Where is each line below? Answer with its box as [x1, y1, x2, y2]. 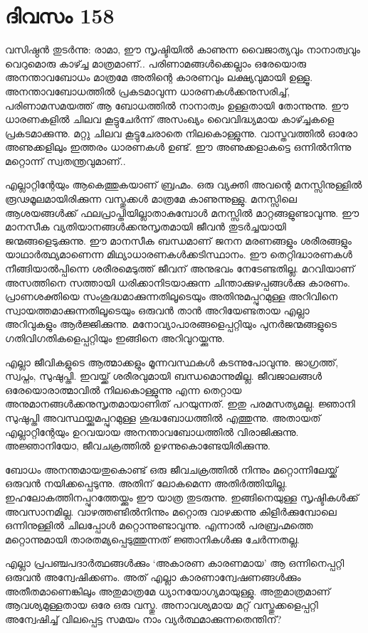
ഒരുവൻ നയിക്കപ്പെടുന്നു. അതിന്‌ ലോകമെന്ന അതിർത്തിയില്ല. [5, 476, 288, 491]
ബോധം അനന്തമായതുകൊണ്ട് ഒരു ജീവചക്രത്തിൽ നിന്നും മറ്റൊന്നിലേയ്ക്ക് [5, 462, 338, 477]
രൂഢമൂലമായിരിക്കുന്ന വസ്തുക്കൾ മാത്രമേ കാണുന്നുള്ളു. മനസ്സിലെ [5, 191, 297, 206]
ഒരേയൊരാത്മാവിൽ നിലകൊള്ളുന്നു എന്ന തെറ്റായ [5, 382, 242, 397]
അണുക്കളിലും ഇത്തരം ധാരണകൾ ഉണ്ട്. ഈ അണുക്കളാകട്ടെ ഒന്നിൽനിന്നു [5, 139, 352, 154]
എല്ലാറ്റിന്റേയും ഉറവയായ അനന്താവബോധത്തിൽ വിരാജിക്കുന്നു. [5, 424, 299, 439]
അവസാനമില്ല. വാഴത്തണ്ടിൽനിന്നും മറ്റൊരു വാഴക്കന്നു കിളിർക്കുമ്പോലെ [5, 504, 337, 518]
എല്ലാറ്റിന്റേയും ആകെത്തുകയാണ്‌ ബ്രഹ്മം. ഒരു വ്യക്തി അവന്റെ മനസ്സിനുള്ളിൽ [5, 177, 362, 192]
